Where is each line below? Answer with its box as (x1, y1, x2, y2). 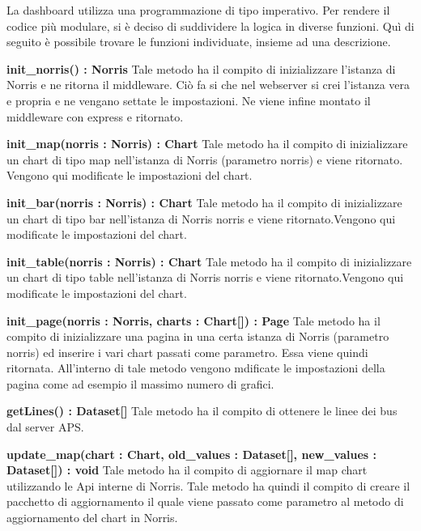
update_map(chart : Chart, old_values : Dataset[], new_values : (6, 445, 376, 462)
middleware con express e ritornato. (6, 108, 184, 125)
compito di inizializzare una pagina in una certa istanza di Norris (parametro (6, 328, 389, 345)
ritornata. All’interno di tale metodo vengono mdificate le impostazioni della (6, 359, 385, 376)
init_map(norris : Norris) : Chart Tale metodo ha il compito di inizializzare (6, 135, 408, 152)
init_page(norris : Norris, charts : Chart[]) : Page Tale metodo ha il (6, 312, 381, 329)
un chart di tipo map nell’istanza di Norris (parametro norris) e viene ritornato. (6, 151, 403, 168)
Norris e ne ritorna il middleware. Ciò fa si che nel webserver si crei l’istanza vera (6, 76, 410, 93)
